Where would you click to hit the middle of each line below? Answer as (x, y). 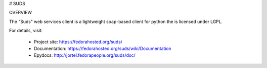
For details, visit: (26, 31)
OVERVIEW (21, 13)
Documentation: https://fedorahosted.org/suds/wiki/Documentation (103, 48)
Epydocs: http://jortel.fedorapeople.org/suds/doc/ (85, 55)
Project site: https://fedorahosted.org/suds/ (78, 42)
